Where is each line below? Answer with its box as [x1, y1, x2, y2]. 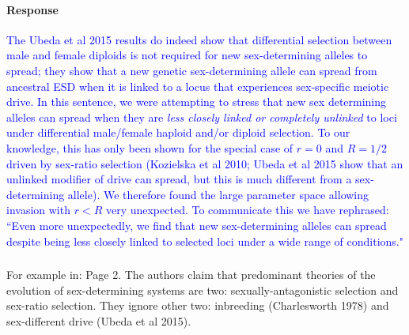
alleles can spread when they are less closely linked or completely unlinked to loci [6, 108, 397, 125]
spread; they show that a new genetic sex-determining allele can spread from [6, 62, 377, 78]
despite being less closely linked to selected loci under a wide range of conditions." [6, 232, 403, 249]
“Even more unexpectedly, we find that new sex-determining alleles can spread [6, 216, 387, 233]
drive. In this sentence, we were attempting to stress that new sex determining [6, 93, 387, 110]
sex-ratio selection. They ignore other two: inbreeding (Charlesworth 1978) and [6, 297, 389, 314]
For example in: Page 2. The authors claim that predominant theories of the [6, 266, 376, 283]
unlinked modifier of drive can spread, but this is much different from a [6, 171, 352, 187]
